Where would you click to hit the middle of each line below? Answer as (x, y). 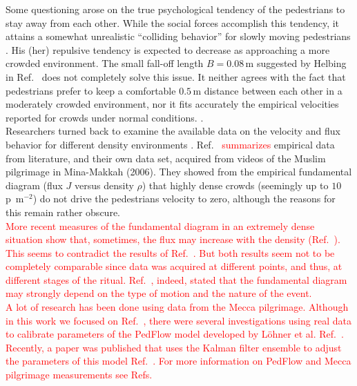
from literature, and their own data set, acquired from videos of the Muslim (166, 158)
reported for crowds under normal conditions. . (105, 117)
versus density (104, 185)
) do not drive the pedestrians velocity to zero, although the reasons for (184, 199)
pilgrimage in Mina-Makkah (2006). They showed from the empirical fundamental (179, 172)
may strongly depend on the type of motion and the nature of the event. (159, 293)
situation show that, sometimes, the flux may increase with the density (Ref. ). (173, 239)
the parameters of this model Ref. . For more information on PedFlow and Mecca (178, 361)
